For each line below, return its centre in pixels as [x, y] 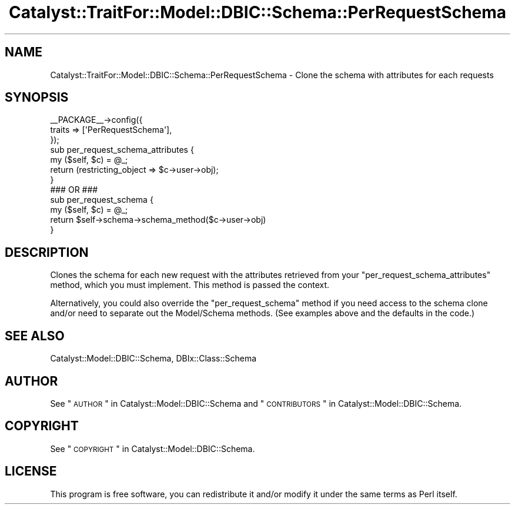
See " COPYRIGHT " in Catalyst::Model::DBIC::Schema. [153, 448]
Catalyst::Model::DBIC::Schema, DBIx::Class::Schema [153, 359]
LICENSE [31, 471]
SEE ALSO [35, 336]
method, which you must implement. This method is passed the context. [190, 285]
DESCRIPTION [47, 252]
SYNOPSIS [37, 98]
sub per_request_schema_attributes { [122, 150]
